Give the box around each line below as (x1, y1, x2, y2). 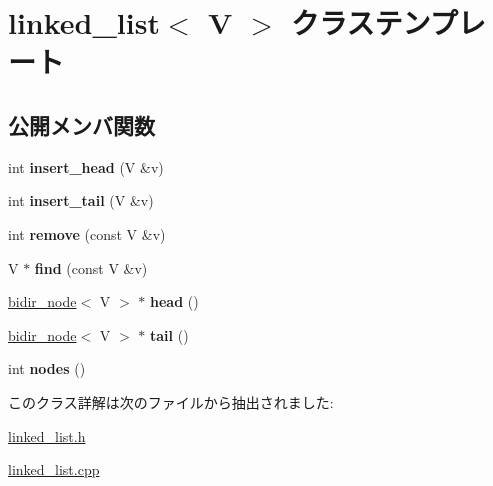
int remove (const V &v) (8, 223, 166, 244)
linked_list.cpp (8, 459, 100, 480)
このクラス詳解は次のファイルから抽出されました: (8, 391, 334, 412)
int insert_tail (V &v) (8, 190, 154, 211)
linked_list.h (8, 425, 86, 446)
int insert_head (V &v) (8, 156, 164, 177)
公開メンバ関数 (8, 109, 155, 140)
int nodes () (8, 358, 86, 379)
